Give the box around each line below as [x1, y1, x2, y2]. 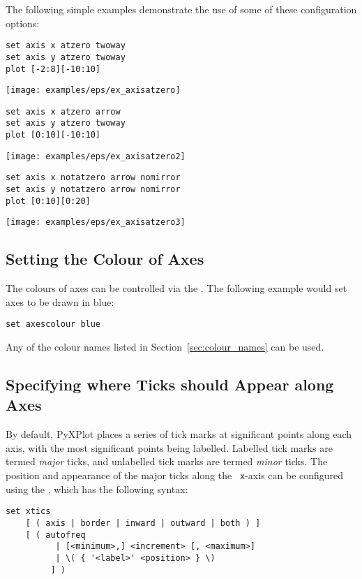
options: [6, 15, 40, 30]
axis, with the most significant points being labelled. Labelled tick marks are [6, 440, 333, 455]
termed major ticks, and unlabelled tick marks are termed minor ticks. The [6, 454, 328, 469]
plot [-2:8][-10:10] [6, 64, 101, 74]
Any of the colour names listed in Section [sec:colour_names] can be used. [6, 339, 324, 354]
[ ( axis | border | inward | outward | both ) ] [25, 518, 261, 528]
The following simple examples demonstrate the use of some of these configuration [6, 2, 357, 16]
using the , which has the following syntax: [6, 481, 188, 496]
